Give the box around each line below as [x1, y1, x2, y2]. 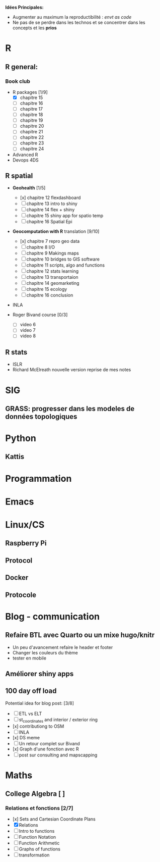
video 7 [20, 327, 36, 333]
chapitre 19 [20, 117, 43, 123]
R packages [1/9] [12, 89, 48, 95]
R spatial [5, 171, 33, 180]
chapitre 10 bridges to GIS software [26, 256, 100, 262]
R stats [5, 348, 28, 357]
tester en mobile [12, 655, 47, 661]
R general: [5, 63, 38, 71]
